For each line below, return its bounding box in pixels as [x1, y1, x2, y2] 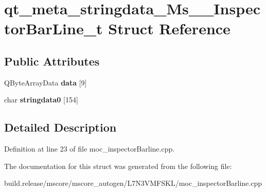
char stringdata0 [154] [4, 94, 78, 105]
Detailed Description [4, 119, 117, 135]
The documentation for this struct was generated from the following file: [4, 160, 232, 171]
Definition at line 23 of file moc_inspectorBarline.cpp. [4, 143, 175, 154]
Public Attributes [4, 53, 100, 69]
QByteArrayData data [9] [4, 77, 87, 88]
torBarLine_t [4, 18, 103, 39]
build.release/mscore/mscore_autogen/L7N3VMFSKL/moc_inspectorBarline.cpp [4, 178, 262, 188]
